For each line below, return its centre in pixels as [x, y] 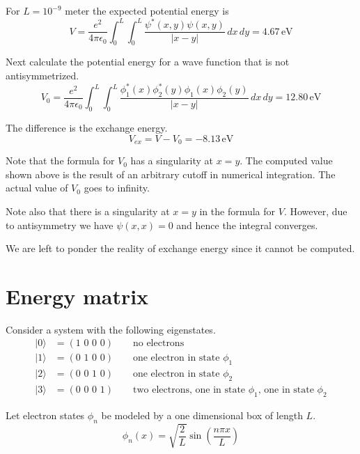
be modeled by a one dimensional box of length [202, 415]
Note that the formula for [60, 161]
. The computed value [286, 161]
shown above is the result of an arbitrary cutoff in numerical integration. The [171, 174]
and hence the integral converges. [247, 225]
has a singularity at [172, 161]
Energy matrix [77, 296]
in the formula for [237, 211]
